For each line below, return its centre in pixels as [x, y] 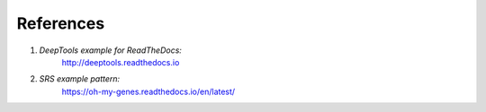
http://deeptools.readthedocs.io [121, 62]
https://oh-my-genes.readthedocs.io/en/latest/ [148, 91]
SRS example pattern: [80, 79]
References [61, 23]
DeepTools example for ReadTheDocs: [110, 50]
